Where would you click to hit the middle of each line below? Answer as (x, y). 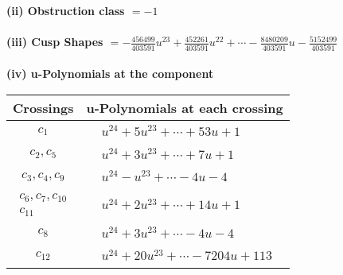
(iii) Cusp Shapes (55, 42)
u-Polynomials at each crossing (185, 107)
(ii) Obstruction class (66, 10)
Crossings (43, 107)
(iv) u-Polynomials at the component (110, 74)
